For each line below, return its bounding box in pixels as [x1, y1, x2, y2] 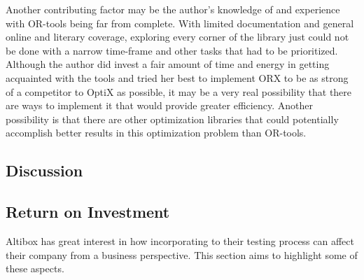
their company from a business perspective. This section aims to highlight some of [6, 247, 358, 262]
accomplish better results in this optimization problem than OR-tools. [6, 125, 307, 140]
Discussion [6, 160, 83, 181]
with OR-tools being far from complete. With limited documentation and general [6, 15, 354, 30]
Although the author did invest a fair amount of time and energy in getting [6, 57, 330, 71]
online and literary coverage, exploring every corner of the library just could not [6, 29, 349, 44]
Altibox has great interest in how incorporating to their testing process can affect [6, 233, 354, 248]
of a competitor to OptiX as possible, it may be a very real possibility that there [6, 84, 352, 99]
